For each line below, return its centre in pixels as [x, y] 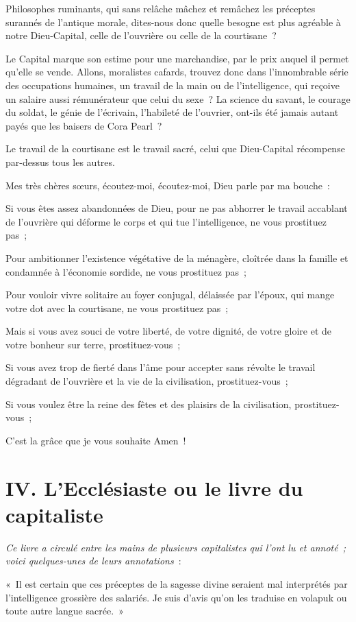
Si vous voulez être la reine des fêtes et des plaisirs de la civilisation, [149, 404]
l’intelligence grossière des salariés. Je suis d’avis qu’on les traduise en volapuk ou [176, 597]
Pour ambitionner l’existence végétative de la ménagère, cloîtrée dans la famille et [177, 258]
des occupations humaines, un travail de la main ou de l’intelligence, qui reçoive [173, 85]
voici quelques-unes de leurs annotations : [93, 561]
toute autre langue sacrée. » [65, 611]
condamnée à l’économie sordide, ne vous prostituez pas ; [126, 271]
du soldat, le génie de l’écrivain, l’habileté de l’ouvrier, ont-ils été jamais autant [172, 112]
